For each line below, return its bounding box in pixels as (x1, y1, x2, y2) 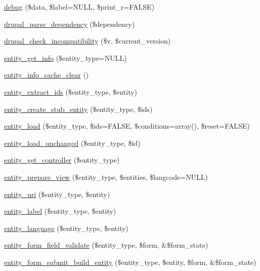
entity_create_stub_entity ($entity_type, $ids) (4, 103, 153, 114)
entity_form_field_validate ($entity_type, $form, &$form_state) (4, 240, 208, 250)
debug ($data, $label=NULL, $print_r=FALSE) (4, 2, 155, 12)
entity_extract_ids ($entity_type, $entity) (4, 86, 138, 97)
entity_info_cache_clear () (4, 69, 89, 80)
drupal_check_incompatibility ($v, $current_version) (4, 35, 171, 46)
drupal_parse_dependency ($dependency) (4, 18, 135, 29)
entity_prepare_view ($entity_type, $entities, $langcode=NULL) (4, 171, 208, 182)
